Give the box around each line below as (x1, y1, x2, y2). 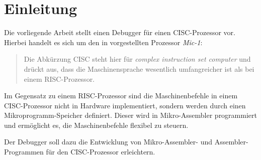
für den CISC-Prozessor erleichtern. (46, 146, 155, 157)
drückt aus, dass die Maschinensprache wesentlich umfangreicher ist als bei (24, 63, 254, 74)
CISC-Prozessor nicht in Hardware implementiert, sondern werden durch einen (4, 100, 246, 110)
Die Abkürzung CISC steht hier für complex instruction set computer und (24, 54, 251, 64)
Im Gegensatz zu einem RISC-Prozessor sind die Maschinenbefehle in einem (4, 90, 238, 101)
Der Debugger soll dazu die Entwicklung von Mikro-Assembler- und (4, 136, 212, 147)
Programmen (4, 146, 44, 157)
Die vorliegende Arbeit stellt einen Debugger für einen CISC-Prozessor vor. (4, 27, 235, 38)
